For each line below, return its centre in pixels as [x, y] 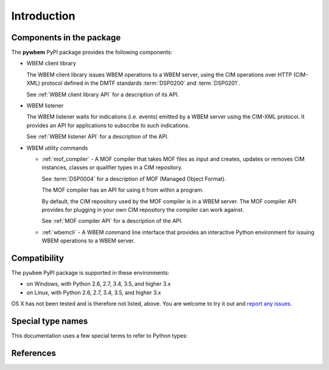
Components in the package [66, 38]
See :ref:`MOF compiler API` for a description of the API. [112, 221]
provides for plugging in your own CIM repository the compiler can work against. [143, 209]
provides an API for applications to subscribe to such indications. [108, 125]
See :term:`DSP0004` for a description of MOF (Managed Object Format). [134, 179]
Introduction [43, 16]
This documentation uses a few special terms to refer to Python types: [100, 336]
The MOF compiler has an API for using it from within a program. [123, 190]
